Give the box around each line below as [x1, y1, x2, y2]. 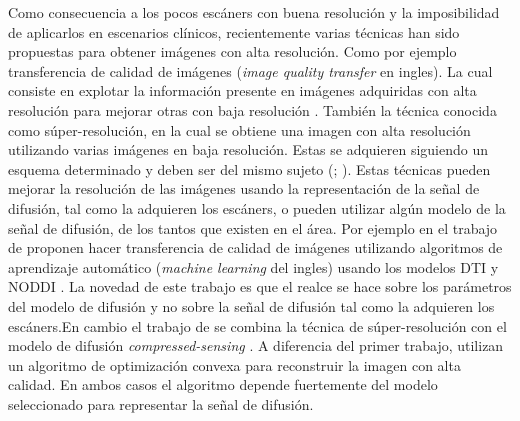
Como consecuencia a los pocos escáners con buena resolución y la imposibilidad [8, 2, 500, 22]
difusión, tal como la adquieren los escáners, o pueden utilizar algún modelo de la [8, 197, 506, 218]
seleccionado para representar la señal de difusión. [8, 393, 314, 414]
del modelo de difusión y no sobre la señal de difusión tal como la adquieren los [8, 295, 495, 316]
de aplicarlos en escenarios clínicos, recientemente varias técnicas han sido [8, 21, 460, 42]
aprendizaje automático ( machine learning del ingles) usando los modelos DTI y [8, 256, 499, 277]
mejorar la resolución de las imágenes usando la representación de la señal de [8, 178, 480, 199]
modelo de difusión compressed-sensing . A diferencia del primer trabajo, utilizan [8, 335, 504, 356]
